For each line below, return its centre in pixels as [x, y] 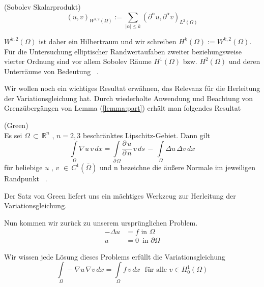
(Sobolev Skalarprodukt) [42, 7]
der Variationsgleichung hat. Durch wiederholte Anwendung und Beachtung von [129, 98]
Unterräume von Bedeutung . [51, 71]
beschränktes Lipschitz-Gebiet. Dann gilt [146, 135]
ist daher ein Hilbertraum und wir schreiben [108, 41]
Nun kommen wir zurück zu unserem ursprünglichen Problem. [101, 222]
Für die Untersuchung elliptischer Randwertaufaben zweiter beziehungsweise [123, 51]
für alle [156, 270]
